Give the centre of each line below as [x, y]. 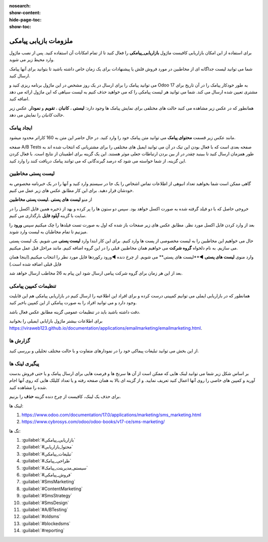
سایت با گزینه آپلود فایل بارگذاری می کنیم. [48, 216]
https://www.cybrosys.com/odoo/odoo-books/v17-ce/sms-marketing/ [93, 422]
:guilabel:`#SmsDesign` [45, 503]
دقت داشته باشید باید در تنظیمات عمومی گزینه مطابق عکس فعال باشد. [75, 312]
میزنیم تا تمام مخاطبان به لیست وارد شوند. [48, 232]
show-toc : [20, 27]
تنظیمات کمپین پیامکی [33, 286]
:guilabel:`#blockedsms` [46, 523]
